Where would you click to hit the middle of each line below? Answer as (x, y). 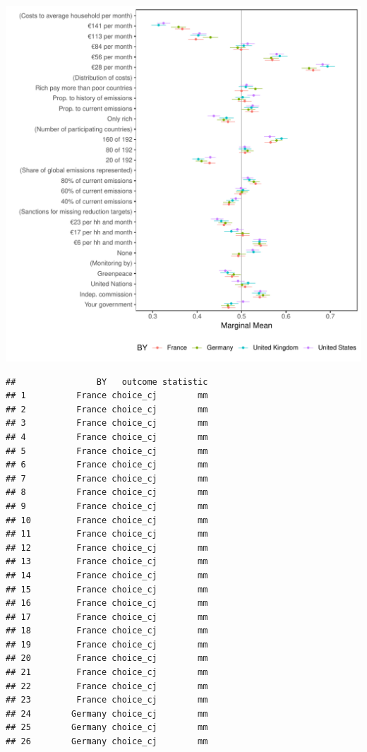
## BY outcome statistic (107, 382)
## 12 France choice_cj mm (107, 548)
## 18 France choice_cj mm (107, 631)
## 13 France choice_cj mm (107, 562)
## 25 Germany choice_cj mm (107, 728)
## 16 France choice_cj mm (107, 603)
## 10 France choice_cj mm (107, 520)
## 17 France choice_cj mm (107, 617)
